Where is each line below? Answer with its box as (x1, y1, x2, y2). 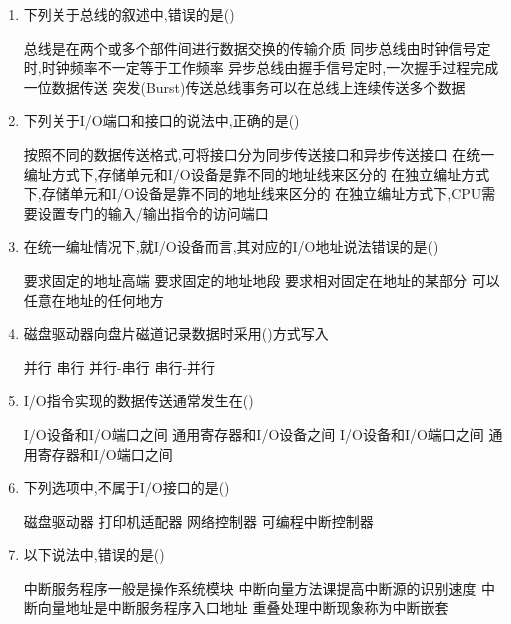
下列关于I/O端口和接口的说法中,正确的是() (23, 110, 300, 131)
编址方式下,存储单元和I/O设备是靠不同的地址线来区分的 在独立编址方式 (23, 163, 490, 184)
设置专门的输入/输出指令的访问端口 (37, 202, 269, 223)
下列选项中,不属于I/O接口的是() (23, 477, 230, 498)
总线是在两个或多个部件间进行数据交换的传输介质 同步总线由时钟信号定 (23, 37, 491, 58)
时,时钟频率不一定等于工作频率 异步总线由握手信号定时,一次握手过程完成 (23, 57, 499, 78)
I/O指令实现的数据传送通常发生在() (23, 390, 254, 411)
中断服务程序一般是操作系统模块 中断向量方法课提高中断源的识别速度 (23, 577, 477, 598)
